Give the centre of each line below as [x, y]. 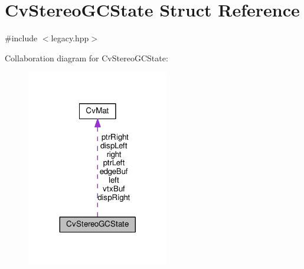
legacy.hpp [70, 38]
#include [21, 38]
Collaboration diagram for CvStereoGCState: [86, 58]
